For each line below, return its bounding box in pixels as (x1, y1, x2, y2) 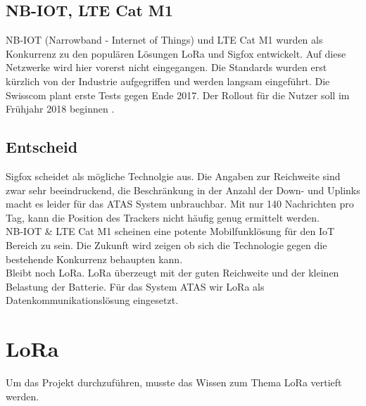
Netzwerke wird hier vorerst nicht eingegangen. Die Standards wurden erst (6, 60, 327, 75)
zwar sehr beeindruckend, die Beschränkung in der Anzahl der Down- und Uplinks (6, 182, 360, 197)
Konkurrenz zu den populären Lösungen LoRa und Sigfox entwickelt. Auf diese (6, 46, 346, 61)
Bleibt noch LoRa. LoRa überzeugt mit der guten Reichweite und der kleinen (6, 265, 339, 280)
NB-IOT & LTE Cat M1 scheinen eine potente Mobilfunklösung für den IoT (6, 224, 335, 239)
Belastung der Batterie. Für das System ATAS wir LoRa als (6, 279, 265, 293)
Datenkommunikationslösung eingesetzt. (6, 293, 179, 307)
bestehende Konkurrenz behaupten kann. (6, 251, 183, 266)
